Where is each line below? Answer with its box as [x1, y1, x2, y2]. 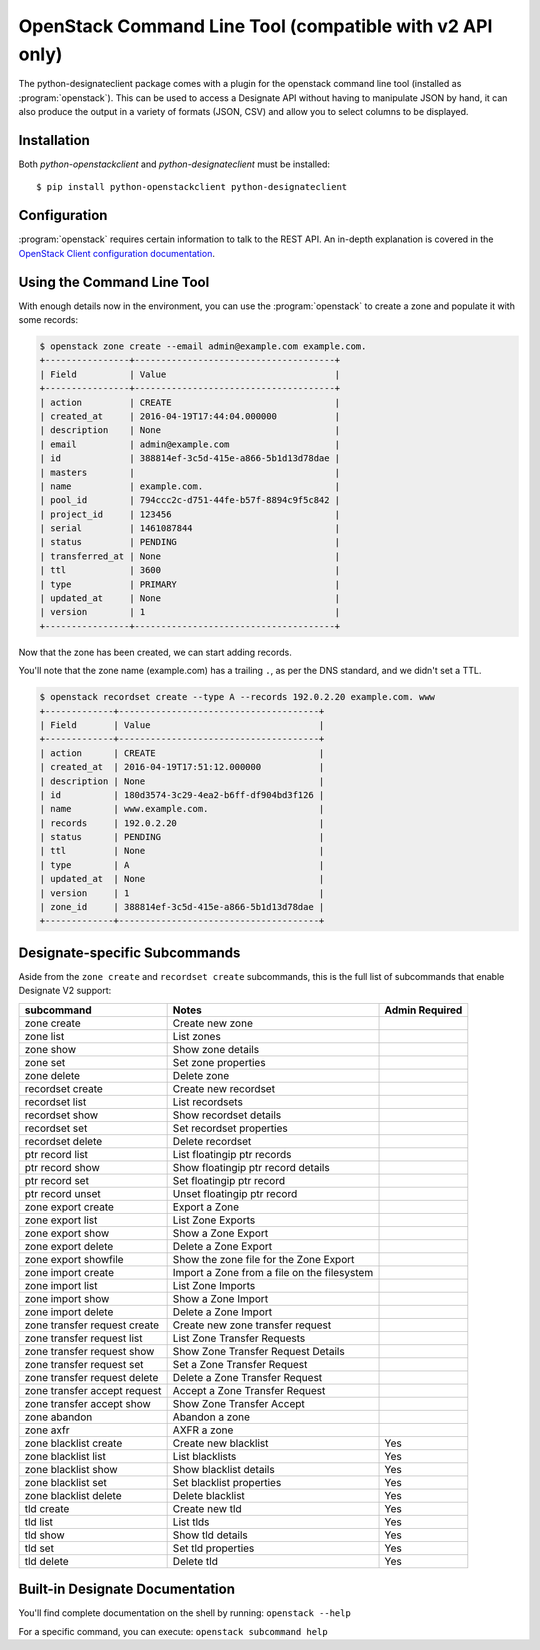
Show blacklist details [172, 1462, 275, 1476]
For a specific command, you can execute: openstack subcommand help [18, 1625, 329, 1637]
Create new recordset [172, 1081, 275, 1095]
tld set [24, 1541, 55, 1555]
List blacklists [172, 1449, 237, 1463]
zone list [24, 1029, 65, 1043]
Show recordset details [172, 1108, 282, 1122]
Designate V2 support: [18, 985, 112, 997]
